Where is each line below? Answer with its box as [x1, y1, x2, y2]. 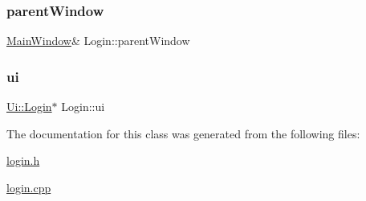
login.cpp [6, 178, 51, 195]
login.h [6, 152, 40, 169]
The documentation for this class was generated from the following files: [6, 125, 360, 142]
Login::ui [61, 98, 105, 115]
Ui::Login [6, 98, 52, 115]
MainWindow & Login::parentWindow [6, 32, 190, 49]
